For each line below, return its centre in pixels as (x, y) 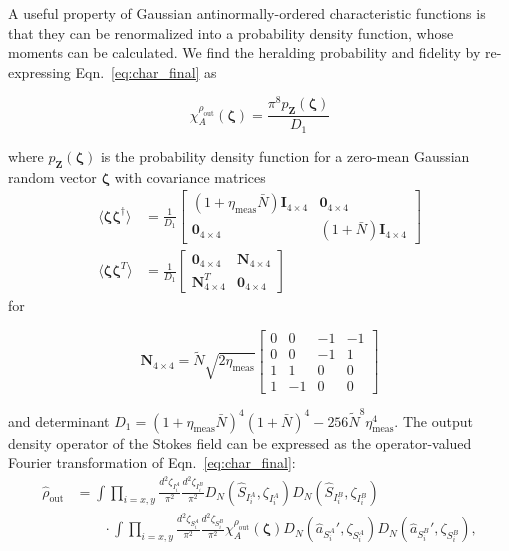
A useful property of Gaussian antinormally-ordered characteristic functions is (247, 13)
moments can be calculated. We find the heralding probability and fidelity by (244, 52)
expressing (39, 71)
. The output (433, 420)
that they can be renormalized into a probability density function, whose (231, 32)
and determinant (59, 420)
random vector (52, 176)
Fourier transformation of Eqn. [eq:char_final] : (152, 462)
